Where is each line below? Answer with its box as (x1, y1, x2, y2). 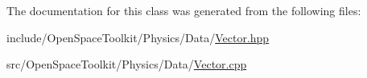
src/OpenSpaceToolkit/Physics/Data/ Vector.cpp (6, 56, 247, 72)
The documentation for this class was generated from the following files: (6, 2, 361, 18)
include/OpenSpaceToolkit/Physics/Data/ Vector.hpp (6, 29, 270, 45)
